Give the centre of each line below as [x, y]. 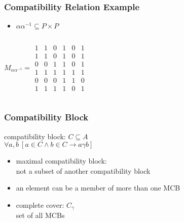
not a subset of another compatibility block [83, 170]
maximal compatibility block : [61, 161]
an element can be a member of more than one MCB [98, 188]
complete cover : [40, 205]
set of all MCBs [40, 215]
